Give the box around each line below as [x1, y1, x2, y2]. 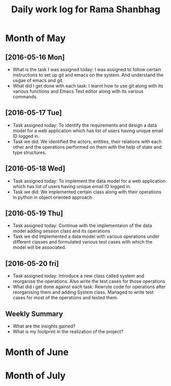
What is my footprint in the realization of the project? [12, 329, 124, 335]
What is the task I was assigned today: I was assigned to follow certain [12, 67, 162, 72]
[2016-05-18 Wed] [5, 164, 65, 173]
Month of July [5, 370, 66, 381]
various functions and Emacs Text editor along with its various [12, 88, 144, 94]
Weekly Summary [5, 309, 63, 318]
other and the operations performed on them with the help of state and [12, 144, 162, 150]
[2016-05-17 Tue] [5, 109, 62, 117]
